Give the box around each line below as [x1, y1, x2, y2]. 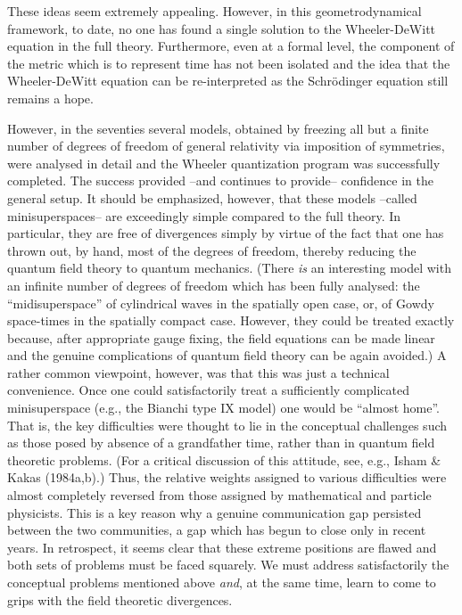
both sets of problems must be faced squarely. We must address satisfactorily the [7, 555, 450, 574]
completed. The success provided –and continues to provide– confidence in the [7, 171, 433, 190]
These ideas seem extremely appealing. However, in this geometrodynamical [7, 2, 422, 20]
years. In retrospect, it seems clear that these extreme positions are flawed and [7, 537, 437, 556]
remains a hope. [7, 88, 94, 107]
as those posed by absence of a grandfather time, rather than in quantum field [7, 433, 435, 452]
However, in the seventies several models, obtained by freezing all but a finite [7, 119, 429, 137]
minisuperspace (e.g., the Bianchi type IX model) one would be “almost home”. [7, 398, 440, 417]
